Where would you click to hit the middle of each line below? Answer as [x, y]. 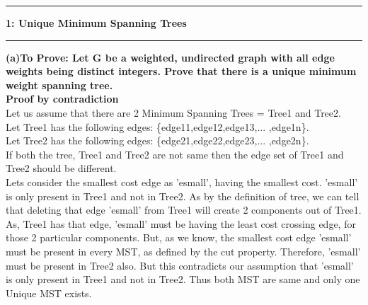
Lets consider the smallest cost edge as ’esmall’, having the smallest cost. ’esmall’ [182, 182]
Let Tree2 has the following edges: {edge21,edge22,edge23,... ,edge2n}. [157, 140]
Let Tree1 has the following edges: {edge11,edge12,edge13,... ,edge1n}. [157, 126]
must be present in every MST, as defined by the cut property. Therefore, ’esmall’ [183, 251]
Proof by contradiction [62, 99]
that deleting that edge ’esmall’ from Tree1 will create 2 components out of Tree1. [184, 210]
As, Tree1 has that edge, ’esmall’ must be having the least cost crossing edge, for [181, 223]
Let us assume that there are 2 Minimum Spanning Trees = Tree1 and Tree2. [173, 112]
